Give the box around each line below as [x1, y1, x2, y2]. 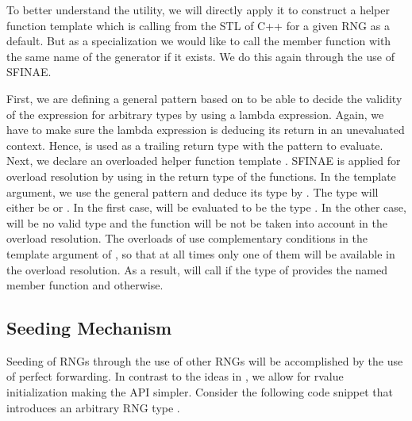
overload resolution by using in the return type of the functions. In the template [6, 167, 396, 184]
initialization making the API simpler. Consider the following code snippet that [6, 384, 394, 400]
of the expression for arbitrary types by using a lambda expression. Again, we [6, 105, 384, 122]
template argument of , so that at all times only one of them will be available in [6, 245, 395, 262]
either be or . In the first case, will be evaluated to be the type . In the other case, [6, 199, 406, 216]
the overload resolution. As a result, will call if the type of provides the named [6, 261, 387, 277]
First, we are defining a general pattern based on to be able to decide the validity [6, 90, 402, 106]
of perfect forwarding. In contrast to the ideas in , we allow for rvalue [6, 368, 344, 385]
